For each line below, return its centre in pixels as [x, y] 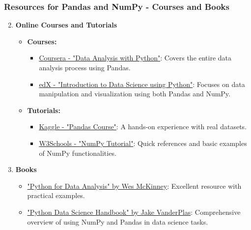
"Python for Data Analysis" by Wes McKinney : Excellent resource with [134, 186]
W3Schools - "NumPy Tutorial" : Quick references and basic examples [143, 143]
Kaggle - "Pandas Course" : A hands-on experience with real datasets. [143, 127]
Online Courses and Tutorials [66, 25]
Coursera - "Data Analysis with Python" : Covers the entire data [135, 58]
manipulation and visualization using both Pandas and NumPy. [135, 94]
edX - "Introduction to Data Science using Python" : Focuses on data [142, 84]
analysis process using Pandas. [85, 67]
